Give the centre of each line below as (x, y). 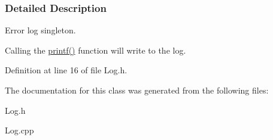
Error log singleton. (40, 30)
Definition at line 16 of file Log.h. (66, 70)
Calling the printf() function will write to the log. (95, 50)
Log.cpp (19, 130)
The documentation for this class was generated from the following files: (137, 90)
